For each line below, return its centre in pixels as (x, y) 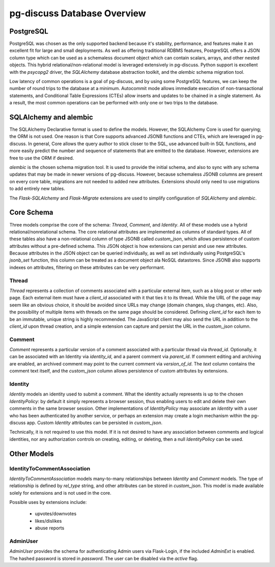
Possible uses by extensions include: (48, 502)
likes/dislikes (48, 521)
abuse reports (50, 528)
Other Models (32, 454)
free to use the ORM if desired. (42, 158)
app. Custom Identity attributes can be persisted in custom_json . (95, 422)
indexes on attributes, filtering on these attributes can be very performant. (87, 267)
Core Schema (31, 212)
